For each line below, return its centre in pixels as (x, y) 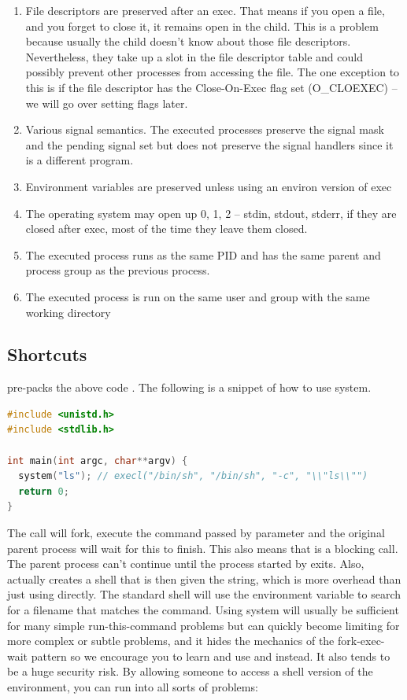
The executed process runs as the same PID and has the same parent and (203, 254)
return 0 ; (44, 491)
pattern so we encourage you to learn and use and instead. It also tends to (211, 656)
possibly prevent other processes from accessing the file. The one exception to (213, 72)
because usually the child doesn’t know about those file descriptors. (188, 41)
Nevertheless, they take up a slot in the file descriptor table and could (194, 56)
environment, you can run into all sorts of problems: (133, 686)
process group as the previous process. (118, 270)
